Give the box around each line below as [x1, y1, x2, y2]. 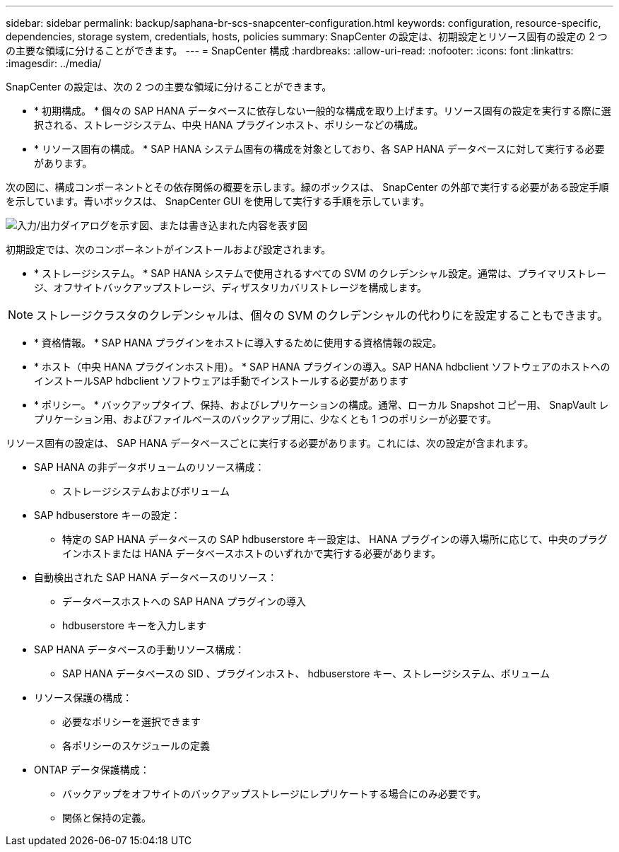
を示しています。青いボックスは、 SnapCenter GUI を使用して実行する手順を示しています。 [6, 195, 430, 207]
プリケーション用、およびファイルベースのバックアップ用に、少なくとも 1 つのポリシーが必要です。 [34, 413, 497, 425]
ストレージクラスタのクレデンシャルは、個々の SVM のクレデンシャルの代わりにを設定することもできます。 [36, 308, 608, 322]
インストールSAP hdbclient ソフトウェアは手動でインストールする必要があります [34, 375, 409, 387]
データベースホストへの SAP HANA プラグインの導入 [62, 595, 306, 607]
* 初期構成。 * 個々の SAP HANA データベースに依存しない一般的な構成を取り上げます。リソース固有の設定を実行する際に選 [34, 105, 611, 117]
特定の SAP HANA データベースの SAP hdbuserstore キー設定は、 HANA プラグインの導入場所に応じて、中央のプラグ [62, 533, 608, 545]
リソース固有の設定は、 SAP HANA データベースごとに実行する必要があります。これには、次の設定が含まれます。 [6, 437, 534, 449]
